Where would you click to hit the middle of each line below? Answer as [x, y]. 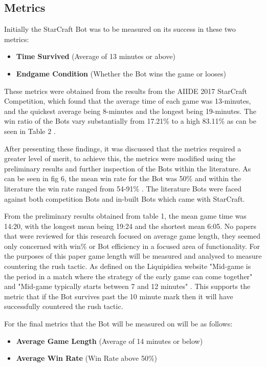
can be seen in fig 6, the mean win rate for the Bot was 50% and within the [123, 178]
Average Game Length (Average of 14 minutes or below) [109, 341]
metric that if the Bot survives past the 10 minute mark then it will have [119, 296]
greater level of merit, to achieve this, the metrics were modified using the [120, 158]
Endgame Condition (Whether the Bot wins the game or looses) [121, 73]
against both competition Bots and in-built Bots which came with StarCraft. [125, 198]
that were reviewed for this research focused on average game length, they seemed [132, 236]
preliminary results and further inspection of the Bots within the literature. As [128, 168]
